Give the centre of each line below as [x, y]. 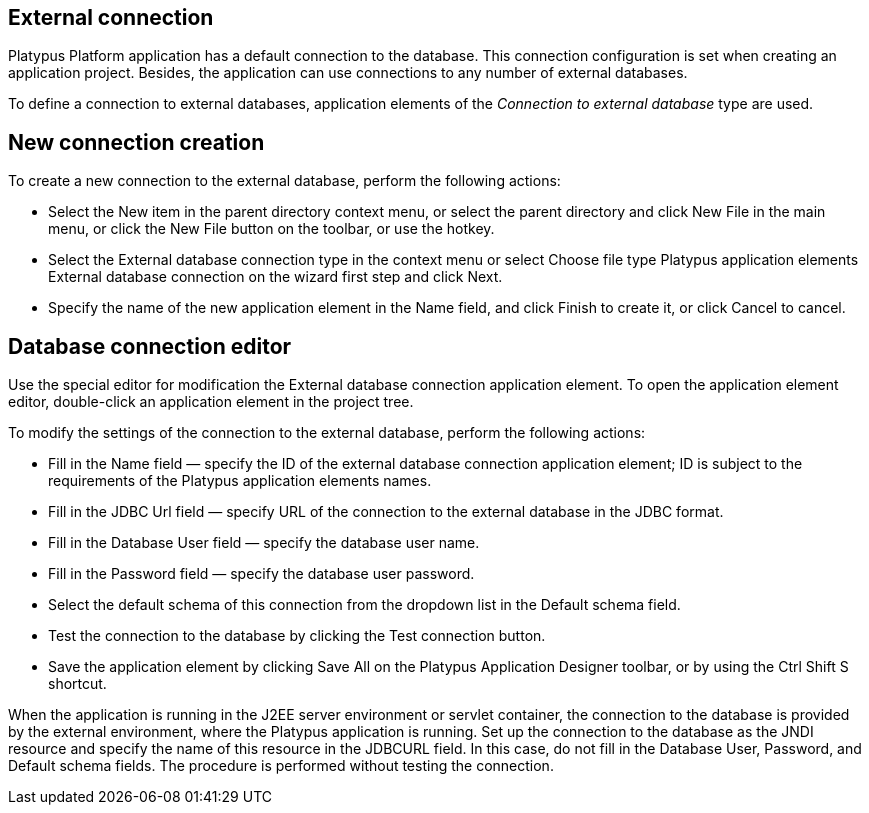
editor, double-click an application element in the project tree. [211, 402]
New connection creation [136, 142]
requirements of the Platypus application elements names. [240, 481]
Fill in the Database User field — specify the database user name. [264, 543]
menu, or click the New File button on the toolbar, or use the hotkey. [271, 229]
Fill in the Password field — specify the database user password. [261, 574]
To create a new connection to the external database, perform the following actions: [284, 181]
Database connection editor [150, 346]
